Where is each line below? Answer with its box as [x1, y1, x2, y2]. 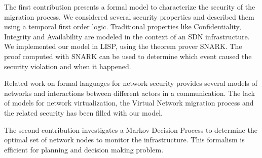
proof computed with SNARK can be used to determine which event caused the [4, 50, 252, 61]
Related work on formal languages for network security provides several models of [4, 78, 257, 88]
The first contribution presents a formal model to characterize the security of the [4, 2, 255, 12]
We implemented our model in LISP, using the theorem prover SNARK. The [4, 41, 242, 51]
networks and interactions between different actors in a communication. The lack [4, 87, 255, 98]
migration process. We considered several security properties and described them [4, 11, 254, 22]
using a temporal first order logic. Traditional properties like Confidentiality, [4, 21, 241, 32]
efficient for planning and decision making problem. [4, 144, 164, 154]
